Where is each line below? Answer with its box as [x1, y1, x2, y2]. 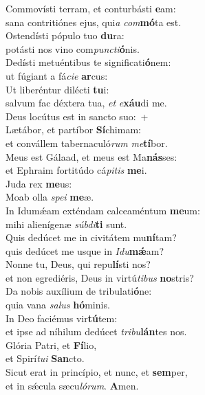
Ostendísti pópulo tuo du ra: [6, 28, 125, 43]
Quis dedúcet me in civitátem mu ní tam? [6, 230, 177, 245]
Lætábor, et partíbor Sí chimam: [6, 122, 141, 137]
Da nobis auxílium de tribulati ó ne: [6, 284, 152, 298]
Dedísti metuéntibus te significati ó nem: [6, 55, 171, 69]
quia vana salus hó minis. [6, 297, 110, 312]
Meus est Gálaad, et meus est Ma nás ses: [6, 149, 177, 163]
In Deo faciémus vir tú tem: [6, 311, 118, 325]
